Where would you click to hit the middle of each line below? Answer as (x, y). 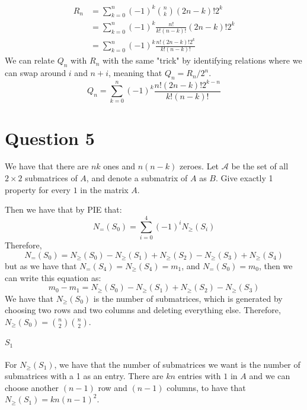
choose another (32, 387)
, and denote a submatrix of (137, 178)
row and (113, 387)
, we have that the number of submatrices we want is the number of (177, 364)
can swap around (36, 73)
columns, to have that (206, 387)
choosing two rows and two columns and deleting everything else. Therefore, (143, 310)
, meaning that (135, 73)
